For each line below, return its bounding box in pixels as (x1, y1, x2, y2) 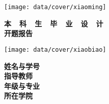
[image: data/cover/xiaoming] (4, 4, 106, 11)
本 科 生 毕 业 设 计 (4, 18, 103, 28)
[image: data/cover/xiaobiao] (4, 46, 106, 53)
